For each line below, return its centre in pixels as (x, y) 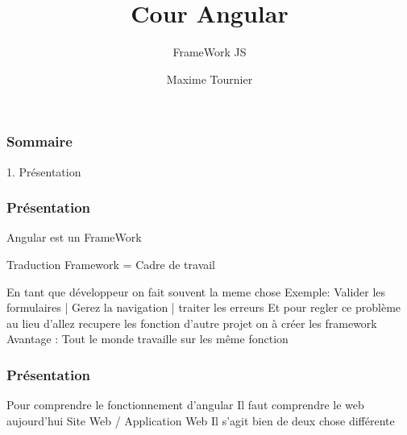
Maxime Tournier (210, 79)
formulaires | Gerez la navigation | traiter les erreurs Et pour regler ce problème (204, 307)
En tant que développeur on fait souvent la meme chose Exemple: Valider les (196, 291)
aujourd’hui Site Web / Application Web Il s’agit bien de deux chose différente (201, 420)
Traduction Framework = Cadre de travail (111, 265)
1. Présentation (44, 171)
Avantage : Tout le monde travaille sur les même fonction (147, 339)
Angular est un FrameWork (74, 237)
